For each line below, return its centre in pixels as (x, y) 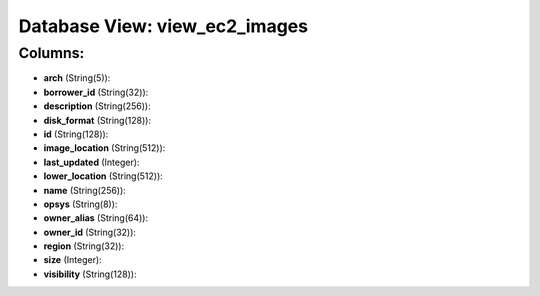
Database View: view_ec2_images (163, 26)
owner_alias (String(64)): (96, 218)
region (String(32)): (84, 246)
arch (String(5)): (77, 78)
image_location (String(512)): (104, 148)
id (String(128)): (76, 134)
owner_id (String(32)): (90, 232)
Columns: (51, 53)
